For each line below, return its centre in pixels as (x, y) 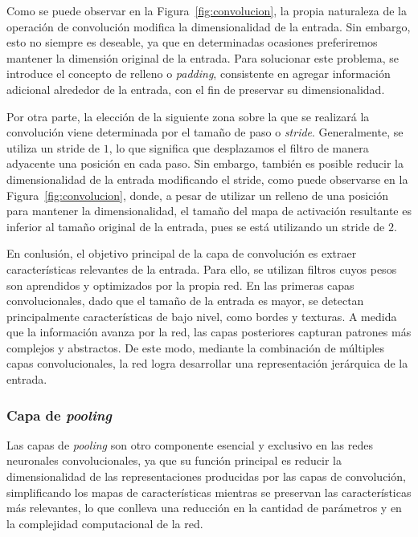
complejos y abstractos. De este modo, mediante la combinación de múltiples (195, 347)
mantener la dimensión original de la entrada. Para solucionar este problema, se (203, 57)
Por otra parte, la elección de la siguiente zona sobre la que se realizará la (188, 116)
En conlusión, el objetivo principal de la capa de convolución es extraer (182, 253)
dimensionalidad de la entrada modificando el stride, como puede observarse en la (207, 179)
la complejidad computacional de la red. (105, 523)
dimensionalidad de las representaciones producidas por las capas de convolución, (206, 476)
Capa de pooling (59, 415)
